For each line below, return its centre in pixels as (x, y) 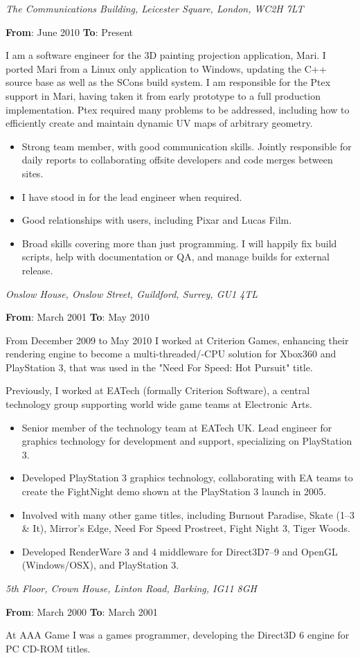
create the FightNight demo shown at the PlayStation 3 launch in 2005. (174, 491)
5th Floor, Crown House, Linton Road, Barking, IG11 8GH (132, 588)
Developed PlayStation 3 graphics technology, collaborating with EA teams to (187, 478)
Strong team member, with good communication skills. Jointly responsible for (187, 146)
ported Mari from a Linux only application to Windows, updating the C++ (166, 68)
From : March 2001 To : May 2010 (78, 317)
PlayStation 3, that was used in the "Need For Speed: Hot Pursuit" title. (159, 367)
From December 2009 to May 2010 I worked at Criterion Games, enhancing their (177, 340)
